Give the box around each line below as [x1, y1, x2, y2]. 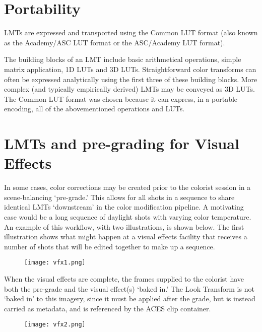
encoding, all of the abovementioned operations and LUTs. [4, 103, 185, 114]
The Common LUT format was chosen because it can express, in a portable [4, 93, 238, 104]
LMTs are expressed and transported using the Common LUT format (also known [4, 27, 258, 38]
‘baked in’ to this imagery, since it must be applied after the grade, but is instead [4, 293, 255, 304]
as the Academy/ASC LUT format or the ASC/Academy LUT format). [4, 37, 225, 47]
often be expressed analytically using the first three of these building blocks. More [4, 74, 257, 84]
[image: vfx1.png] [24, 259, 86, 267]
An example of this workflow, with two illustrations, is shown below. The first [4, 221, 244, 232]
